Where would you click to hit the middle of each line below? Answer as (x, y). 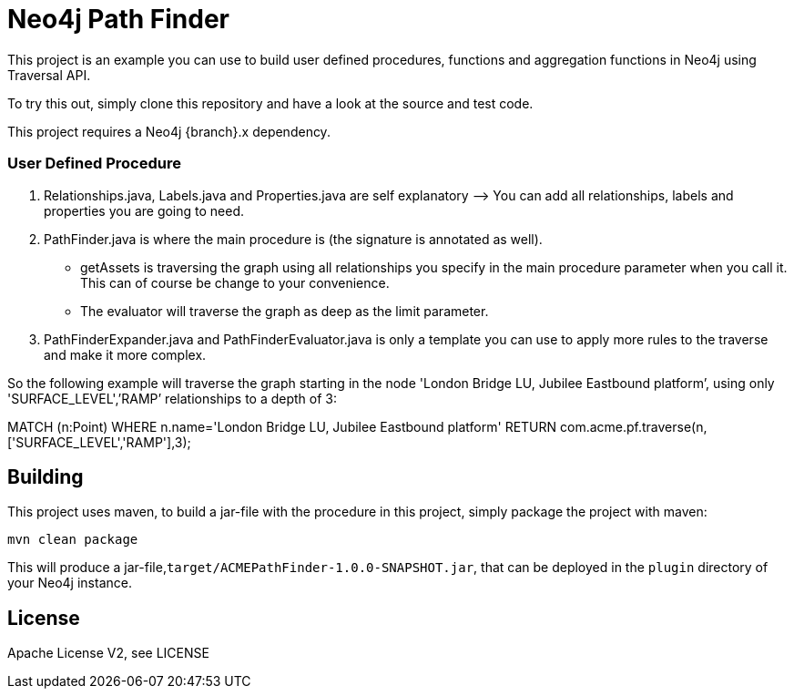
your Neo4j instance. (70, 583)
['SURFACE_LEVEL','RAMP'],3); (99, 442)
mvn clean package (73, 540)
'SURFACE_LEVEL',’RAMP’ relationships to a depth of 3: (173, 398)
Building (46, 476)
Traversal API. (49, 75)
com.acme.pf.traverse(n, (634, 426)
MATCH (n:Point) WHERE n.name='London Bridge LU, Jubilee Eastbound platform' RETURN (282, 426)
